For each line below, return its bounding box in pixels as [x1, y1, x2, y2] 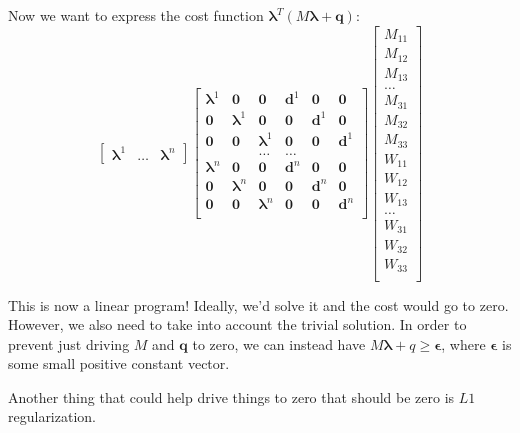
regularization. [8, 406, 96, 427]
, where [441, 333, 486, 354]
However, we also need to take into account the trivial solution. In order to [8, 314, 467, 335]
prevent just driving [8, 333, 130, 354]
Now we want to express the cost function [8, 5, 264, 25]
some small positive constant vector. [8, 353, 230, 374]
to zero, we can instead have [192, 333, 366, 354]
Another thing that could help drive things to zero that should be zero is [8, 386, 455, 407]
